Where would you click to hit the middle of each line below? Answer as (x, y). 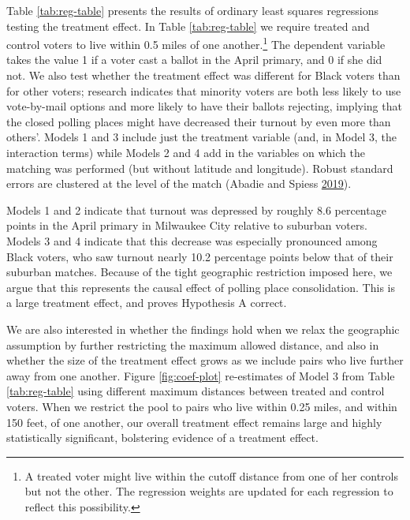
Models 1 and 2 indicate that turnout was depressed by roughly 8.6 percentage (196, 209)
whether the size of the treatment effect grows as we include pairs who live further (205, 360)
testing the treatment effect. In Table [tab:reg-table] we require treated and (188, 26)
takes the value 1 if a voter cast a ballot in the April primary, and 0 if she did (194, 60)
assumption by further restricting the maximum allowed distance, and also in (193, 344)
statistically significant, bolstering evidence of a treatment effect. (162, 438)
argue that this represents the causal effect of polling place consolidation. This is (201, 287)
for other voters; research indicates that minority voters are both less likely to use (204, 90)
